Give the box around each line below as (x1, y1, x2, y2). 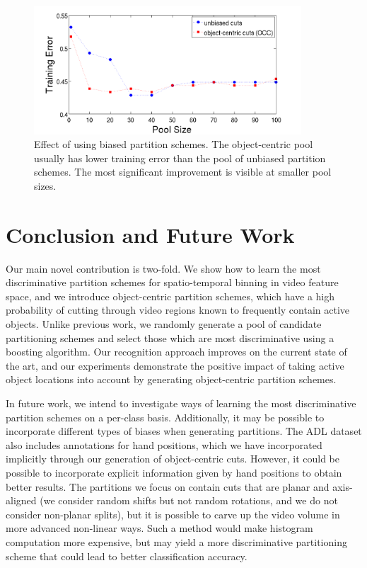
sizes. (34, 178, 57, 193)
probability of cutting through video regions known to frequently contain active (6, 302, 350, 317)
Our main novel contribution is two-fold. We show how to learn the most (6, 261, 321, 276)
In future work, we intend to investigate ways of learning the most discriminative (6, 396, 356, 411)
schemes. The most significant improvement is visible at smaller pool (34, 164, 332, 179)
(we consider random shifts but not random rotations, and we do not (40, 493, 338, 508)
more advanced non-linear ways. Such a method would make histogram (6, 521, 313, 535)
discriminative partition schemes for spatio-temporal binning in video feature (6, 275, 339, 290)
